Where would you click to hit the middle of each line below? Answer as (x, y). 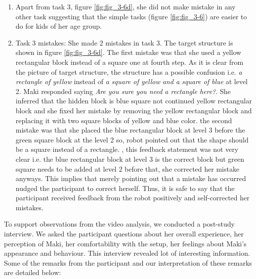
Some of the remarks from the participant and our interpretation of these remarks (128, 262)
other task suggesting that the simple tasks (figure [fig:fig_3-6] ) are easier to (131, 16)
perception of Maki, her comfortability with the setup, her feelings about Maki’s (125, 243)
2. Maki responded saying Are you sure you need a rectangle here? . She (123, 91)
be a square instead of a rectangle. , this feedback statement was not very (127, 149)
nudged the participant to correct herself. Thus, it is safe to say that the (125, 188)
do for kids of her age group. (59, 26)
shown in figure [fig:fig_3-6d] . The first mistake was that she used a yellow (128, 52)
